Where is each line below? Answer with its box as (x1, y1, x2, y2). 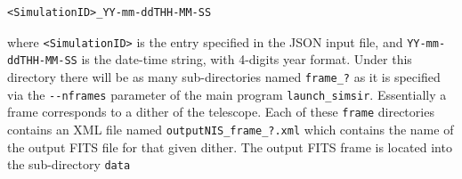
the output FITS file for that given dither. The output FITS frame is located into (7, 137, 452, 156)
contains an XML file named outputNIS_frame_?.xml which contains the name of (7, 119, 454, 138)
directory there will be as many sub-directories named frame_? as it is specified (7, 67, 441, 85)
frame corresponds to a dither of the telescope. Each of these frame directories (7, 102, 434, 121)
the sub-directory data (7, 155, 131, 174)
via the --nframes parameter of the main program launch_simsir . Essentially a (7, 85, 447, 103)
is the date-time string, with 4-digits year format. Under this (81, 50, 412, 69)
